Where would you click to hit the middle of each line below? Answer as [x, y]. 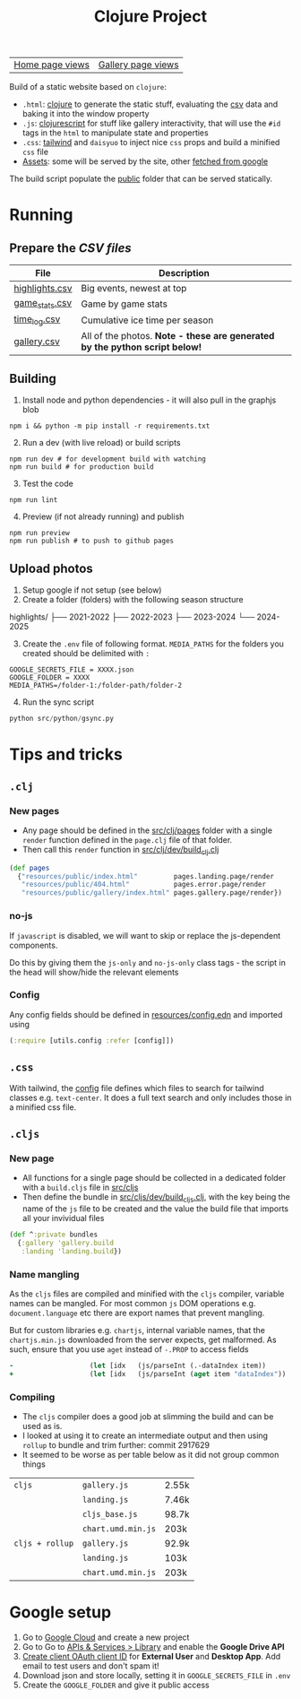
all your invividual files [63, 1218]
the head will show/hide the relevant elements [94, 972]
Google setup [60, 1612]
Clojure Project [150, 17]
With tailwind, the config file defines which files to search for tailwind [137, 1088]
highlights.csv [43, 289]
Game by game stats [125, 304]
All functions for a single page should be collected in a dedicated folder [154, 1178]
